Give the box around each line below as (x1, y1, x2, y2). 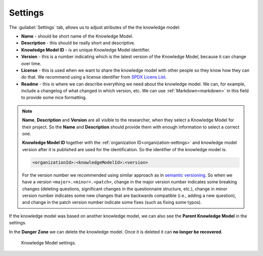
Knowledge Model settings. (21, 239, 76, 246)
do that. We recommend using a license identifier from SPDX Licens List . (21, 74, 167, 80)
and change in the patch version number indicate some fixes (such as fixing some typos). (22, 199, 202, 205)
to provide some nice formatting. (21, 95, 87, 100)
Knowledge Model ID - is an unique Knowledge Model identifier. (21, 47, 150, 53)
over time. (21, 60, 41, 66)
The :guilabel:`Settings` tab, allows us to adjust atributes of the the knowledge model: (9, 24, 180, 30)
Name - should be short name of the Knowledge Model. (21, 33, 133, 39)
